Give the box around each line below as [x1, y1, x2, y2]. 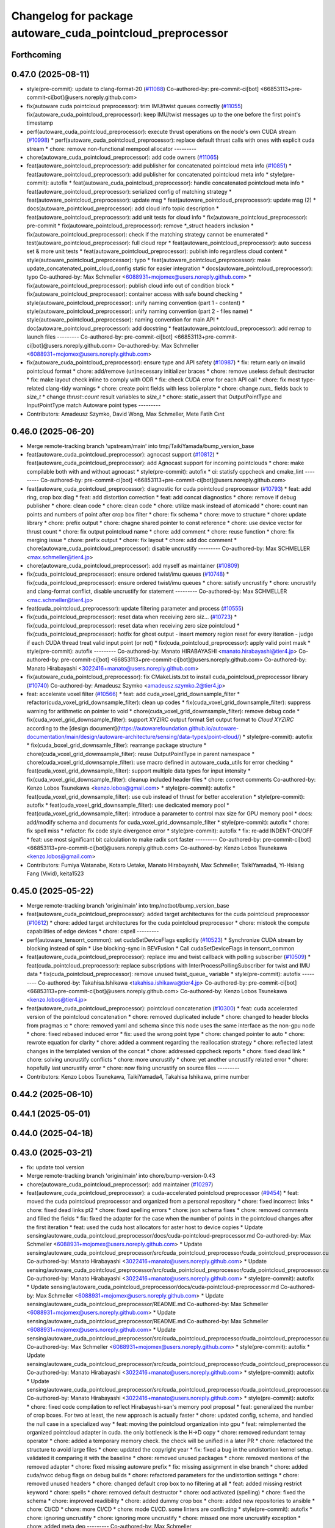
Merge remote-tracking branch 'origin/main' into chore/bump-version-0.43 [26, 1172, 216, 1180]
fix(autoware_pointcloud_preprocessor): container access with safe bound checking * [26, 290, 243, 298]
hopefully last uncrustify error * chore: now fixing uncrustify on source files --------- [26, 1064, 240, 1072]
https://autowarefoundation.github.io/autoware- [118, 724, 239, 732]
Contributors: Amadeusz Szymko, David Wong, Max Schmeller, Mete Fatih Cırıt [26, 410, 225, 417]
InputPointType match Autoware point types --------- [26, 402, 161, 409]
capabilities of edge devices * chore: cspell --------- [26, 928, 159, 935]
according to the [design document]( [26, 724, 119, 732]
